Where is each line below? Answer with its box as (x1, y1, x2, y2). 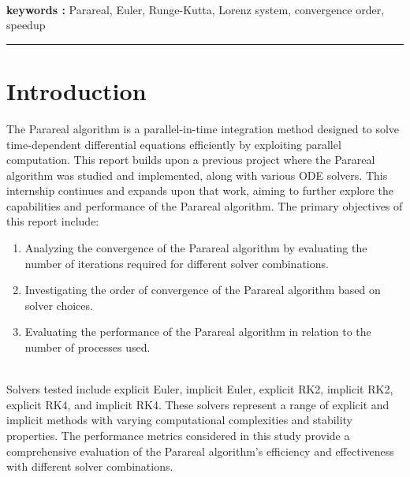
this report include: (6, 213, 99, 229)
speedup (6, 17, 46, 33)
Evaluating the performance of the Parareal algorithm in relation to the (24, 323, 371, 340)
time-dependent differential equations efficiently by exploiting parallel (6, 136, 341, 152)
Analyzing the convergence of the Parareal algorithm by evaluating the (24, 240, 367, 256)
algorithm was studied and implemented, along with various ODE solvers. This (6, 166, 388, 183)
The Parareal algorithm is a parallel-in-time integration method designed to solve (6, 120, 400, 136)
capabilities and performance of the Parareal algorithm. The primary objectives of (6, 197, 403, 214)
